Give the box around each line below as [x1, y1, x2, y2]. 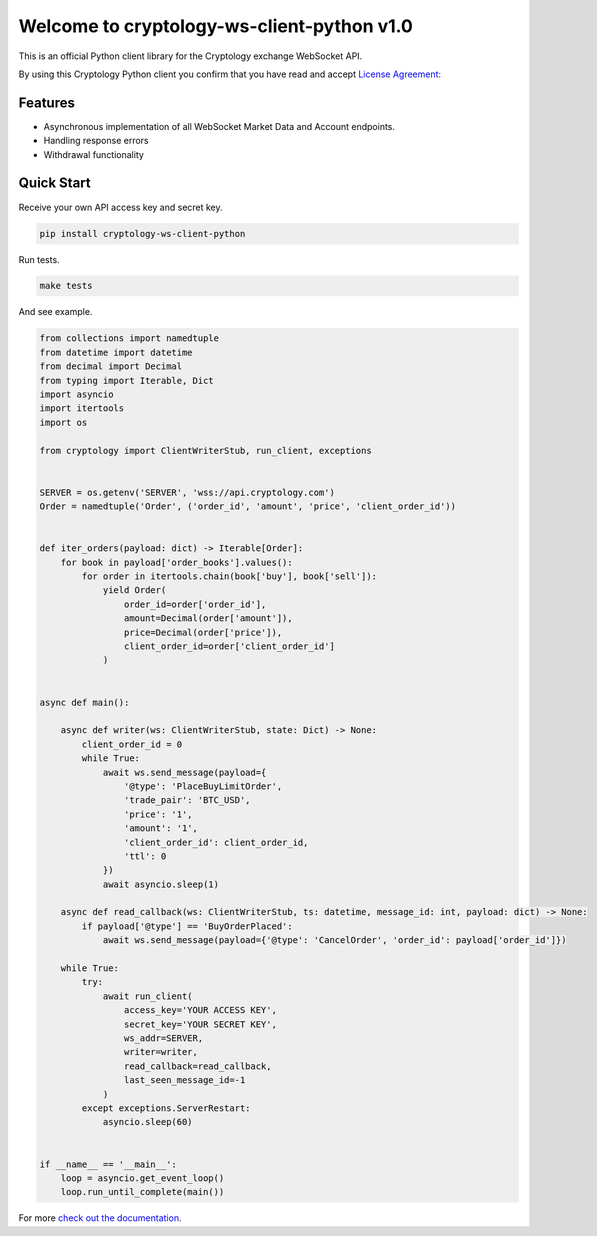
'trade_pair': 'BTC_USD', [123, 795, 251, 806]
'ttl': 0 [123, 850, 167, 862]
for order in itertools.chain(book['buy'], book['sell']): [81, 571, 378, 582]
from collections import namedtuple [39, 333, 220, 344]
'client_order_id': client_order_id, [123, 836, 309, 848]
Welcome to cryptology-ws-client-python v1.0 [18, 15, 414, 37]
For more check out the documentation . [18, 1212, 182, 1224]
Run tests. [18, 253, 60, 265]
